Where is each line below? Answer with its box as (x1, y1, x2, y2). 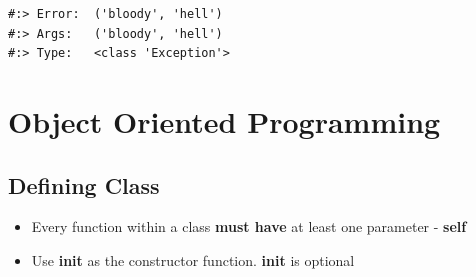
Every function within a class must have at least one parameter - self (31, 216, 467, 237)
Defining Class (8, 169, 160, 200)
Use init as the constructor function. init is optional (31, 249, 355, 270)
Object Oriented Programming (8, 100, 441, 141)
